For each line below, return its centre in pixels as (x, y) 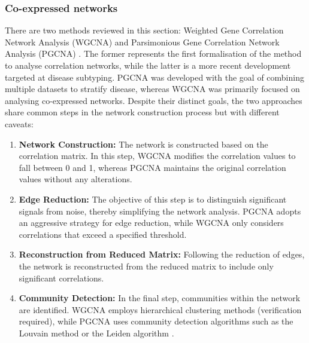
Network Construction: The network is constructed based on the (143, 144)
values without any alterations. (75, 179)
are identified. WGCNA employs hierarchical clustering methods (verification (160, 309)
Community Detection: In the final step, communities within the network (160, 298)
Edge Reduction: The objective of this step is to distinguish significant (153, 199)
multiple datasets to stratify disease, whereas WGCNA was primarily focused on (152, 89)
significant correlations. (61, 278)
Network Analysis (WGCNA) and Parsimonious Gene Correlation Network (142, 42)
